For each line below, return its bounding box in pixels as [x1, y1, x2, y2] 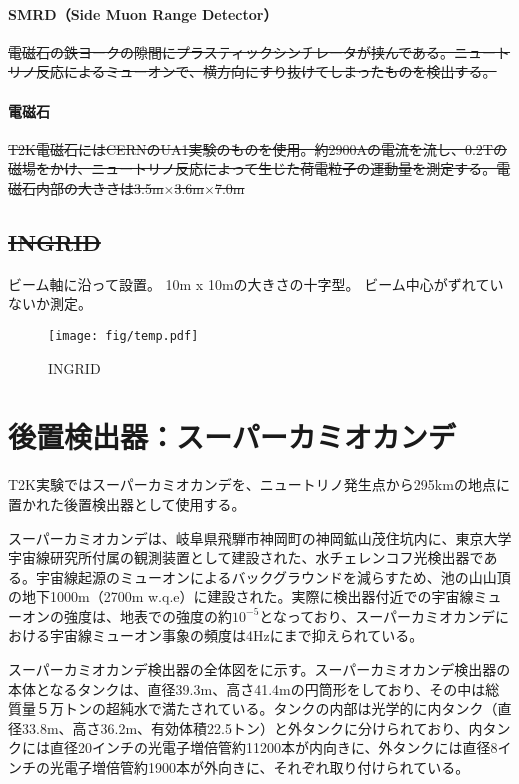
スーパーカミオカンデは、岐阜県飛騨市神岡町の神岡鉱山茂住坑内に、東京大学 [8, 527, 512, 548]
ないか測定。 [8, 293, 92, 314]
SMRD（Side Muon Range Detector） [8, 3, 278, 24]
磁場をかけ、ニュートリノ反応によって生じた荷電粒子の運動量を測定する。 [8, 158, 497, 179]
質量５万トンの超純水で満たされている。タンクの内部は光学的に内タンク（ [8, 698, 498, 719]
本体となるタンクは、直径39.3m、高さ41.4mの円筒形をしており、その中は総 [8, 678, 500, 699]
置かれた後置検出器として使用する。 [8, 493, 246, 514]
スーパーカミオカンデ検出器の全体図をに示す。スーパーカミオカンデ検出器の [8, 659, 511, 680]
